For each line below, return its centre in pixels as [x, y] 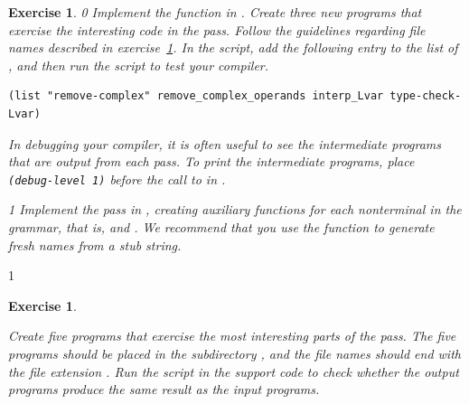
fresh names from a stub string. [95, 244]
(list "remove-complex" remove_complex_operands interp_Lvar [196, 96]
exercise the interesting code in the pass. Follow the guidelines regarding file [217, 29]
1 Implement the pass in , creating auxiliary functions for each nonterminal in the [235, 209]
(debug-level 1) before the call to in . [117, 179]
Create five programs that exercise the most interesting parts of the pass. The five [232, 336]
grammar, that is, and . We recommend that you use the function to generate [221, 227]
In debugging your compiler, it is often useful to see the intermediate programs [225, 143]
